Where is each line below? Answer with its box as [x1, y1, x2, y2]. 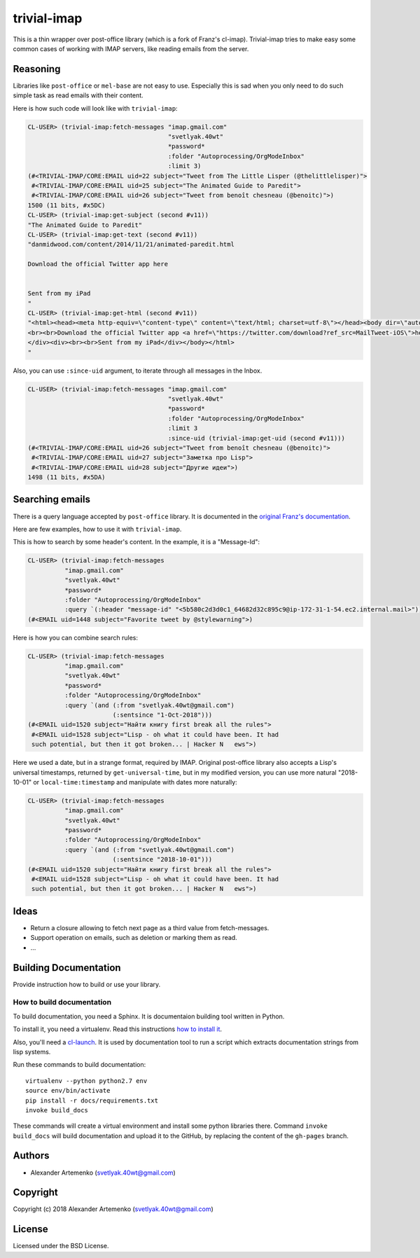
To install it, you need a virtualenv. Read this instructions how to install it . [13, 1025, 223, 1033]
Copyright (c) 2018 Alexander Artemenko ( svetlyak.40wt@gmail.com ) [13, 1205, 213, 1213]
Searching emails [13, 494, 91, 506]
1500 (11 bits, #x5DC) [27, 201, 106, 209]
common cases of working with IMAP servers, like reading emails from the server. [13, 44, 249, 53]
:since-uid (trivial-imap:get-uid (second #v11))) [167, 434, 346, 442]
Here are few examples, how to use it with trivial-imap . [13, 525, 182, 533]
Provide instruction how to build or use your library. [13, 980, 161, 988]
